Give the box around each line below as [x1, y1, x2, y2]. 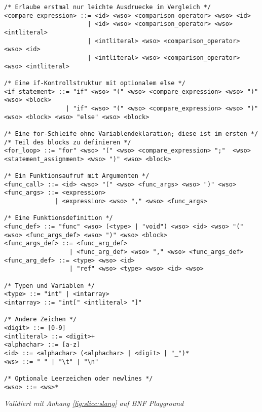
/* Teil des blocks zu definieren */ [4, 138, 131, 146]
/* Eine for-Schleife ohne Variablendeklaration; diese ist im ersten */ [4, 130, 258, 137]
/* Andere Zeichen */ [4, 316, 77, 323]
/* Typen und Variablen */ [4, 282, 95, 289]
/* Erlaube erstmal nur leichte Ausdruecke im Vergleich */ [4, 4, 211, 11]
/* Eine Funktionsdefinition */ [4, 214, 113, 222]
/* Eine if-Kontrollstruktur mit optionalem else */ [4, 79, 185, 87]
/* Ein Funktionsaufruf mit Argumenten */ [4, 172, 149, 180]
